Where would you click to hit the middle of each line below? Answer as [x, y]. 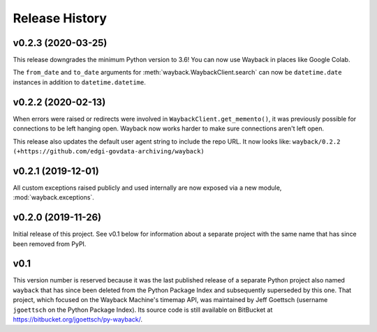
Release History [60, 18]
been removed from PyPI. [50, 243]
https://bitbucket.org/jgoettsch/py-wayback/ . [78, 319]
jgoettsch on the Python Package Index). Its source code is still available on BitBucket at [143, 310]
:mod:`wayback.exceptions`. [53, 197]
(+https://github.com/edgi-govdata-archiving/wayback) [109, 151]
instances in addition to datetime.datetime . [80, 82]
